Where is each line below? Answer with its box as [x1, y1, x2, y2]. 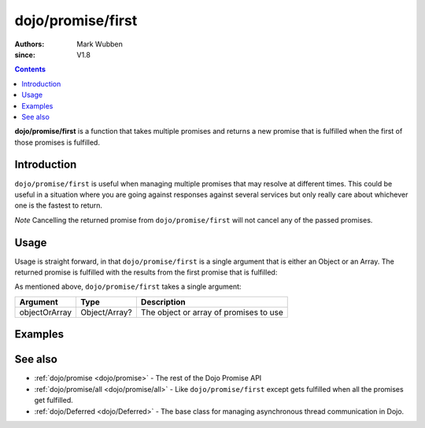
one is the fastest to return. [14, 201, 102, 210]
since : [14, 50, 35, 59]
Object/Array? [79, 307, 133, 318]
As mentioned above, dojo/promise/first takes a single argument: [14, 282, 242, 291]
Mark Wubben [76, 39, 124, 49]
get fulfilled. [34, 396, 74, 405]
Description [140, 296, 187, 307]
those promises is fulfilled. [14, 138, 100, 147]
